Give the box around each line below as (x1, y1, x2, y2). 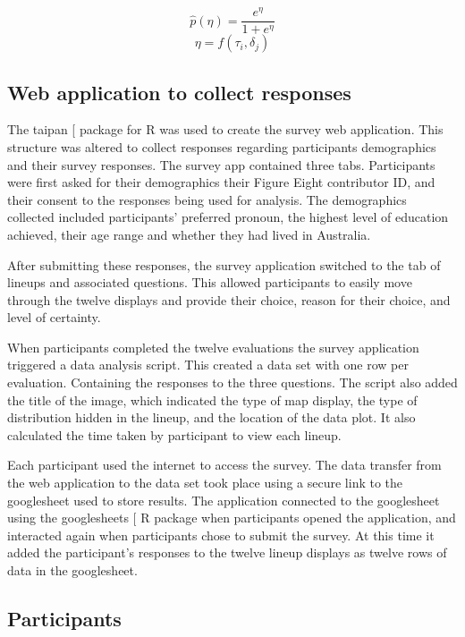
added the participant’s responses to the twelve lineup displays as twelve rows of (7, 543, 447, 562)
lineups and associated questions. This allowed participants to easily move (7, 273, 412, 292)
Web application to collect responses (7, 78, 351, 106)
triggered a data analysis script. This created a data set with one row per (7, 355, 409, 374)
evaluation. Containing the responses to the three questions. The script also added (7, 373, 458, 392)
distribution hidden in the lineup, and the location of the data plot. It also (7, 408, 416, 427)
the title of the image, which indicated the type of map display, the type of (7, 390, 418, 409)
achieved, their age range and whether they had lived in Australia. (7, 225, 371, 243)
